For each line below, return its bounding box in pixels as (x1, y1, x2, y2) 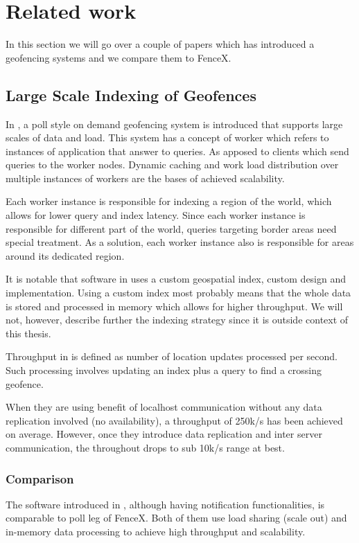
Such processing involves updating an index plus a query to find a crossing (6, 363, 322, 377)
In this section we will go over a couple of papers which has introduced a (6, 37, 315, 51)
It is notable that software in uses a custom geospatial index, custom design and (6, 271, 347, 286)
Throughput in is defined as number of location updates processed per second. (6, 349, 338, 364)
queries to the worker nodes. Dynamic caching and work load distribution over (6, 157, 339, 172)
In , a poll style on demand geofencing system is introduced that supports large (6, 116, 343, 131)
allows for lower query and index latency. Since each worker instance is (6, 208, 306, 222)
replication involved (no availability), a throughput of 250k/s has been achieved (6, 413, 343, 427)
